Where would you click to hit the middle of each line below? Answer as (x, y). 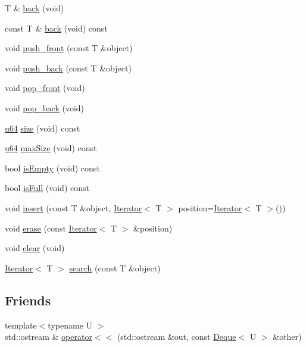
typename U (70, 325)
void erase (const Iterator (51, 228)
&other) (287, 337)
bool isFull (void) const (47, 188)
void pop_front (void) (45, 88)
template (21, 325)
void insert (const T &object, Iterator (74, 207)
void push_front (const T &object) (69, 48)
